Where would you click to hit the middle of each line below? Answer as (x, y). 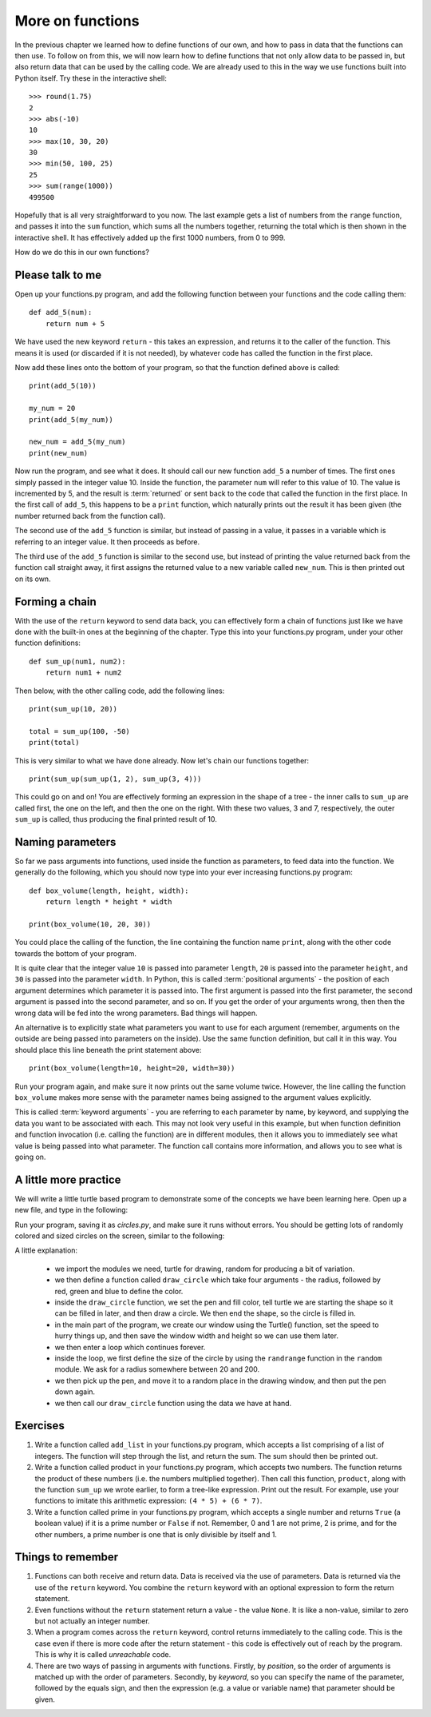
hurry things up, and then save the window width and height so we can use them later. (197, 1336)
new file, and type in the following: (71, 1210)
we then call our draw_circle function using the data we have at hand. (173, 1403)
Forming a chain (56, 602)
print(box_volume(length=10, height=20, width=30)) (132, 1068)
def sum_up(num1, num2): (77, 661)
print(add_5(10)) (63, 386)
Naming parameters (65, 842)
